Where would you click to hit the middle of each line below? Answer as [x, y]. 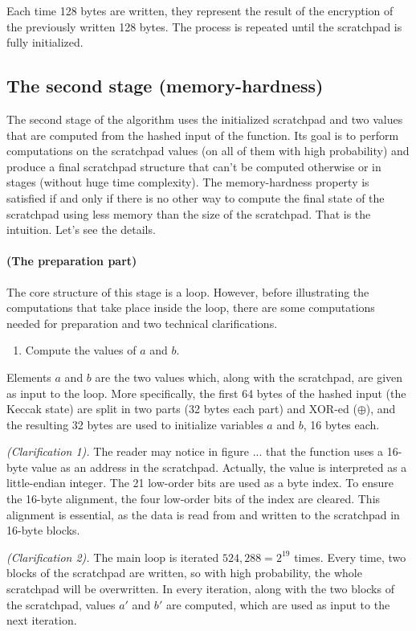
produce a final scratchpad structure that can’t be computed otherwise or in [194, 166]
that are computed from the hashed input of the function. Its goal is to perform [203, 135]
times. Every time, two [350, 557]
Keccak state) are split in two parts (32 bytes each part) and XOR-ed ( [182, 409]
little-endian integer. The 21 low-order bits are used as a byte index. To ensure [200, 483]
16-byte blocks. [43, 530]
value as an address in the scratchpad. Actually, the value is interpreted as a [219, 467]
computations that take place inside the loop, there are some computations [191, 307]
